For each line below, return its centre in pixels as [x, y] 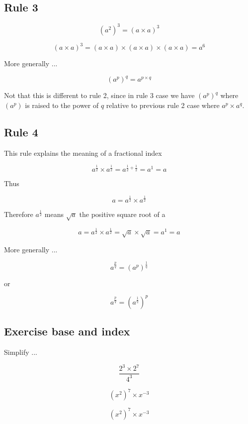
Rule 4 [21, 132]
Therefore [19, 214]
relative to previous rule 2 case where [163, 105]
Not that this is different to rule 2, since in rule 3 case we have [99, 95]
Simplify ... [21, 352]
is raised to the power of [62, 105]
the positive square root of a [122, 214]
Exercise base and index [67, 331]
